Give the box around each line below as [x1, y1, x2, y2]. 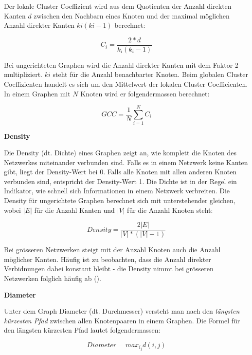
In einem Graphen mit [4, 88, 71, 98]
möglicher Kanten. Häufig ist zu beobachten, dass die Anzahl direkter [4, 254, 211, 264]
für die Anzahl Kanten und [34, 205, 115, 215]
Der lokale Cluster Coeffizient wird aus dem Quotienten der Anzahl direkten [4, 1, 232, 11]
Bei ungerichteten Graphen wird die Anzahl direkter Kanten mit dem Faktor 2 [4, 59, 238, 70]
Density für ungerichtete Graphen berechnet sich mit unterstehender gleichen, [4, 195, 235, 205]
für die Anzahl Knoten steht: [127, 205, 213, 215]
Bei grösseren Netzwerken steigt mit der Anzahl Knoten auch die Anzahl [4, 244, 221, 255]
